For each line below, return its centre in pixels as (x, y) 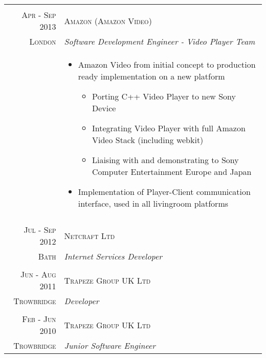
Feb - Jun (39, 319)
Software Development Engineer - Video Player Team (160, 41)
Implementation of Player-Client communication (164, 192)
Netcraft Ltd (90, 235)
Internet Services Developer (113, 256)
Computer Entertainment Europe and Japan (172, 172)
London (43, 41)
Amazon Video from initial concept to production (167, 64)
